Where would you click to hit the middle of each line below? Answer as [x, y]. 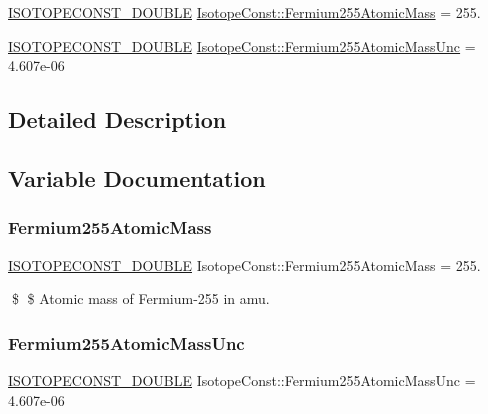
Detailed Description [117, 119]
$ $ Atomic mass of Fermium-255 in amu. [140, 298]
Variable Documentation [137, 177]
